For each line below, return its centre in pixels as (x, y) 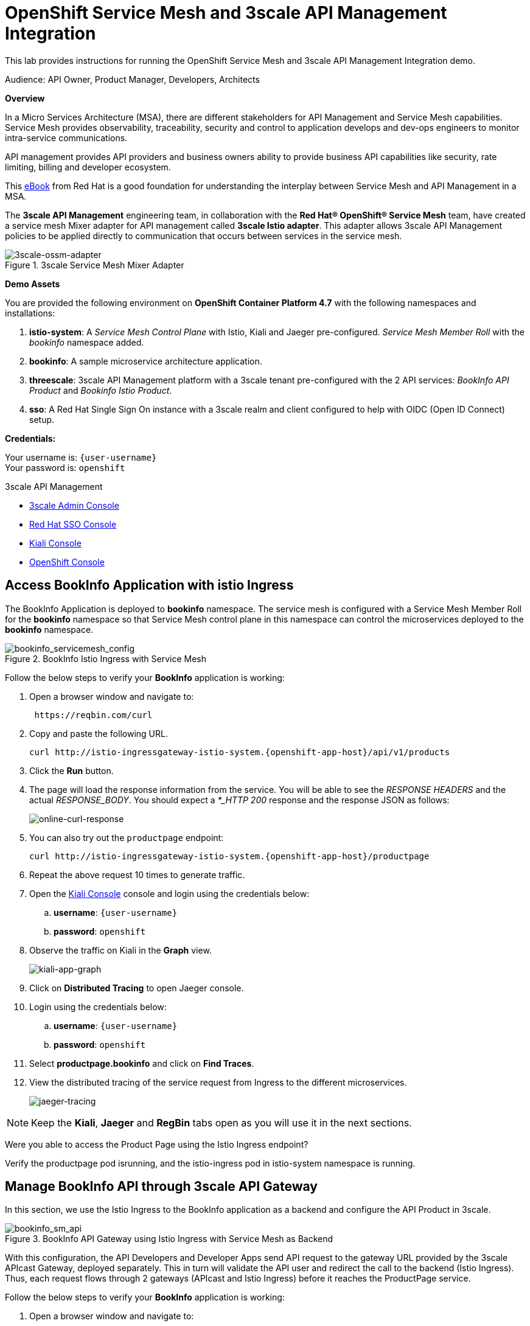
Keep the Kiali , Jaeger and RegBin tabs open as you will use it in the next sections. (221, 1122)
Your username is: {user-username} (81, 457)
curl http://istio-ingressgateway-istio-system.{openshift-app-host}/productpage (229, 856)
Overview (25, 98)
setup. (42, 419)
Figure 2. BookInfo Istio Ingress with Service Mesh (106, 658)
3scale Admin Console (74, 505)
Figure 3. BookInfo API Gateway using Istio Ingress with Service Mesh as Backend (169, 1239)
